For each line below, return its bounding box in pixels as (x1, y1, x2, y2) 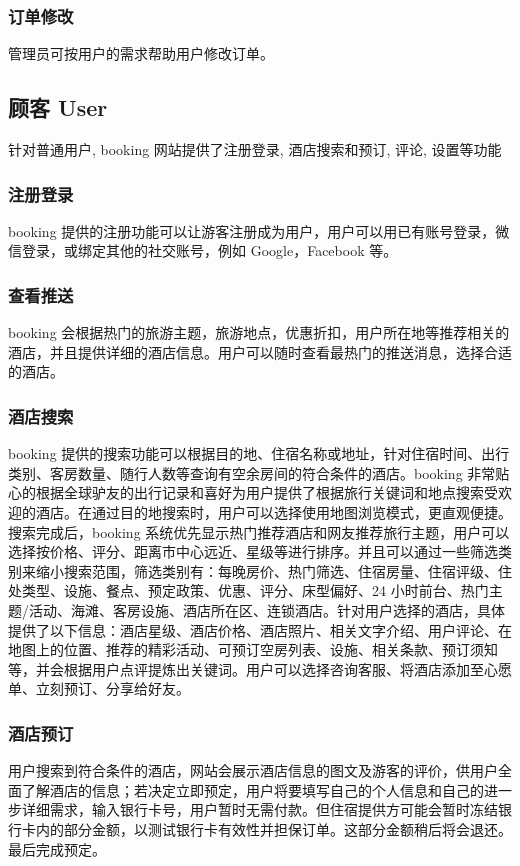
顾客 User (8, 92, 108, 123)
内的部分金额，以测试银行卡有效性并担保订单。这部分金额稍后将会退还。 (35, 818, 512, 839)
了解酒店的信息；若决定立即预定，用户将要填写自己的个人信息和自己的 (21, 779, 484, 800)
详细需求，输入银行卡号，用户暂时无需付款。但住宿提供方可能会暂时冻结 (21, 799, 498, 820)
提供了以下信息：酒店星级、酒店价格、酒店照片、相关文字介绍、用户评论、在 (8, 619, 512, 640)
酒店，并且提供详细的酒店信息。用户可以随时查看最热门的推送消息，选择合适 (8, 341, 512, 362)
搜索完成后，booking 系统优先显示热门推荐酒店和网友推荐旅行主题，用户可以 (8, 521, 510, 542)
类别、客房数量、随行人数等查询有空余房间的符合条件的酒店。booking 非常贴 (8, 462, 510, 483)
